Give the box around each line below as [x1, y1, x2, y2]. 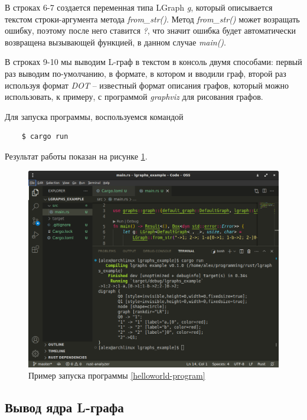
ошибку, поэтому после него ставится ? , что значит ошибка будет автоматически [5, 24, 296, 37]
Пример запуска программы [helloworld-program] [28, 369, 205, 382]
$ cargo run [21, 132, 68, 141]
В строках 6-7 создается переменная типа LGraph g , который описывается [5, 1, 273, 13]
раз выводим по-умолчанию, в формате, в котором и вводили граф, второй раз [5, 67, 286, 79]
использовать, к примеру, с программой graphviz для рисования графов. [5, 90, 263, 103]
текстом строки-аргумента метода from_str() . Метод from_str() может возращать [5, 12, 300, 25]
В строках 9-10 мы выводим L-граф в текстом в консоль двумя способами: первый [5, 56, 302, 68]
